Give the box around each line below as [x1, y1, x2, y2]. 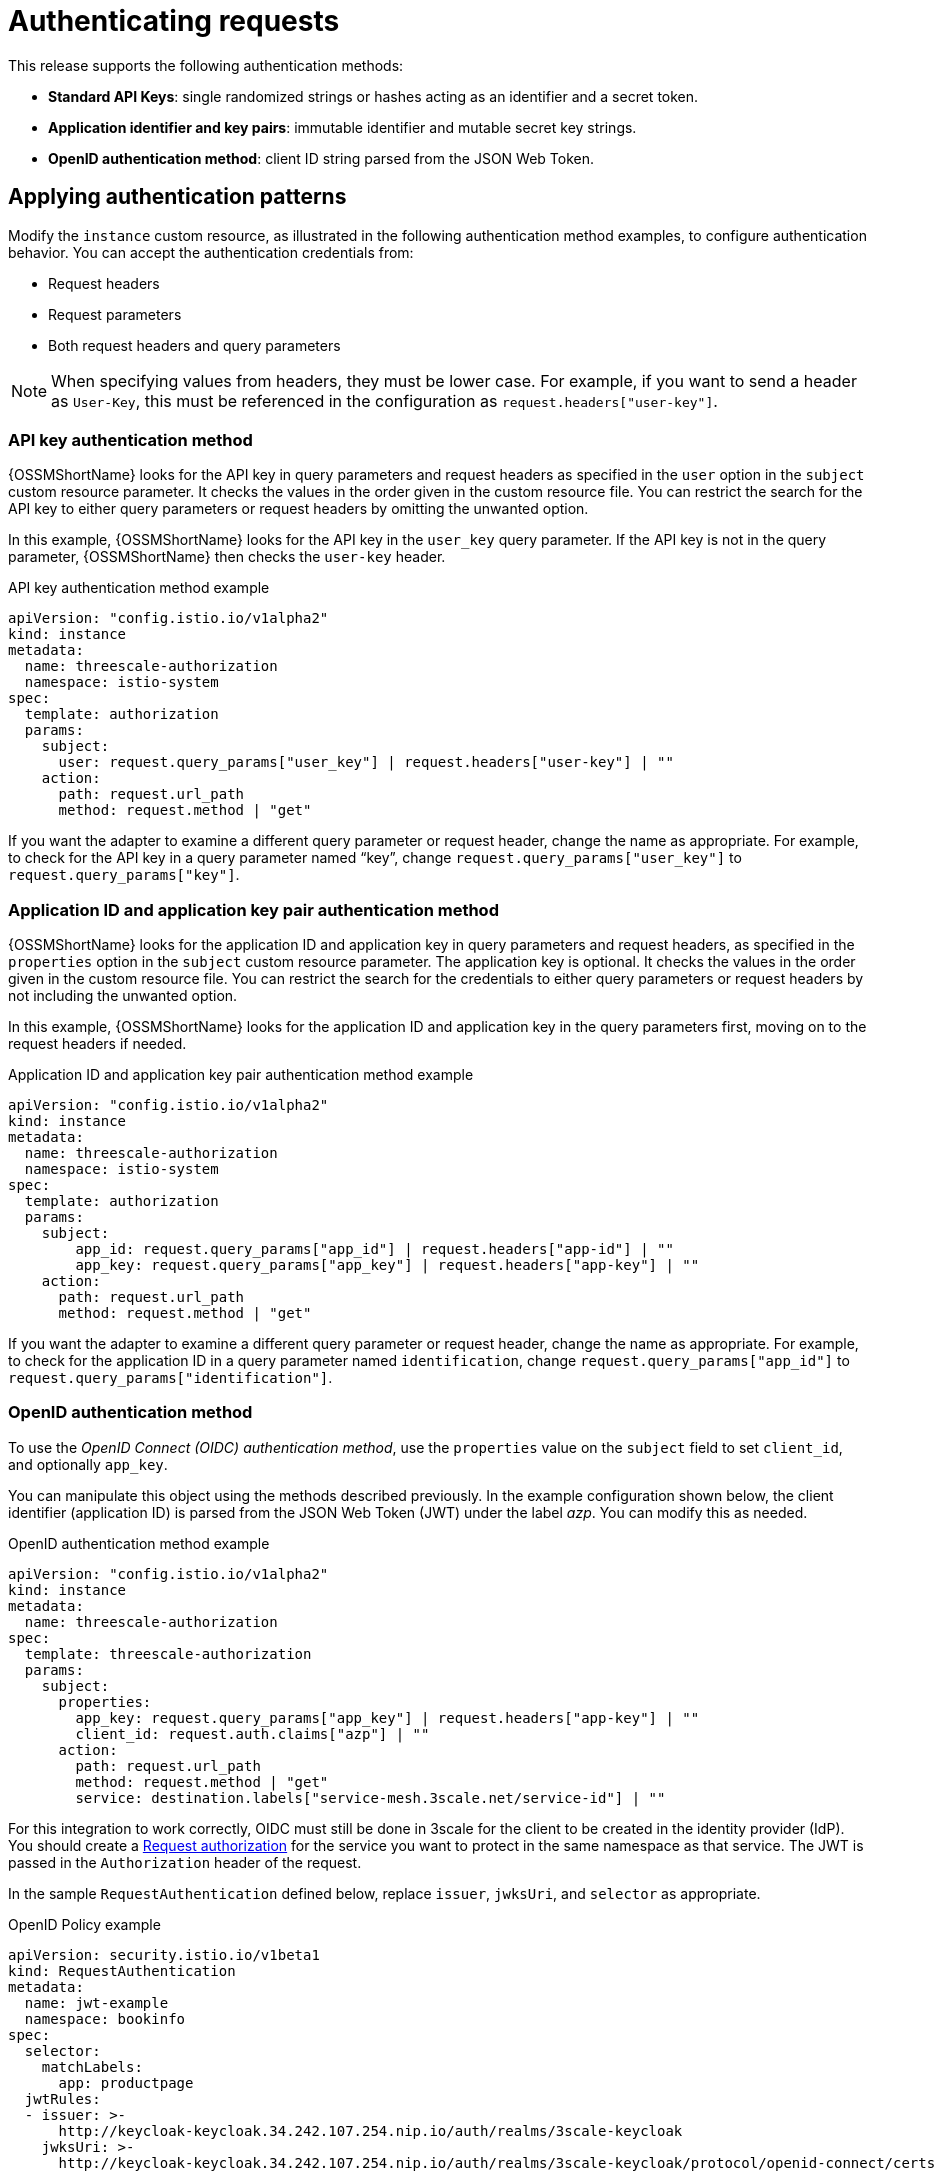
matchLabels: [41, 2058, 143, 2075]
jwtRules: [24, 2090, 101, 2107]
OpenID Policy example [8, 1915, 161, 1933]
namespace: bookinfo [24, 2010, 186, 2027]
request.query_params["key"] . [8, 866, 240, 884]
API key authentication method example [8, 579, 270, 597]
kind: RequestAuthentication [8, 1962, 236, 1979]
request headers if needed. [8, 1035, 187, 1053]
